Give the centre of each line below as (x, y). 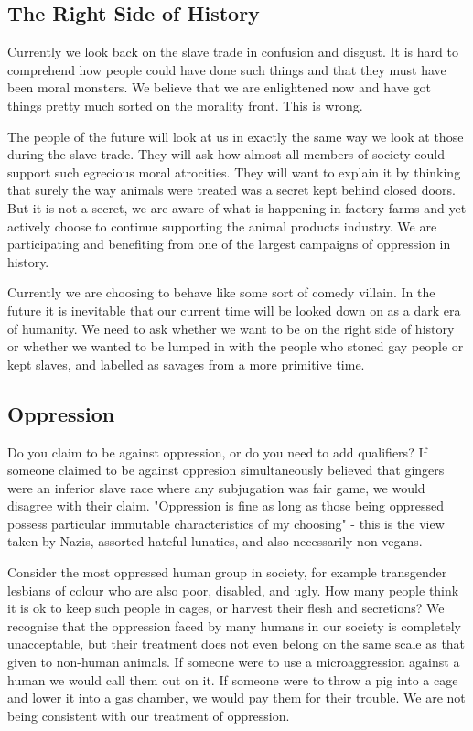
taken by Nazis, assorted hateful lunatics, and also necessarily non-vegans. (215, 541)
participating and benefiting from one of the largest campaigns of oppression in (229, 244)
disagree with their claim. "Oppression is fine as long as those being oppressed (226, 505)
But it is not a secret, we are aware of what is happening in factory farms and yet (237, 207)
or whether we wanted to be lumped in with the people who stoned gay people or (236, 346)
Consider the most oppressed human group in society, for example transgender (227, 572)
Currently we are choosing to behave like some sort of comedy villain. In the (221, 292)
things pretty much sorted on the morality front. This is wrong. (185, 105)
